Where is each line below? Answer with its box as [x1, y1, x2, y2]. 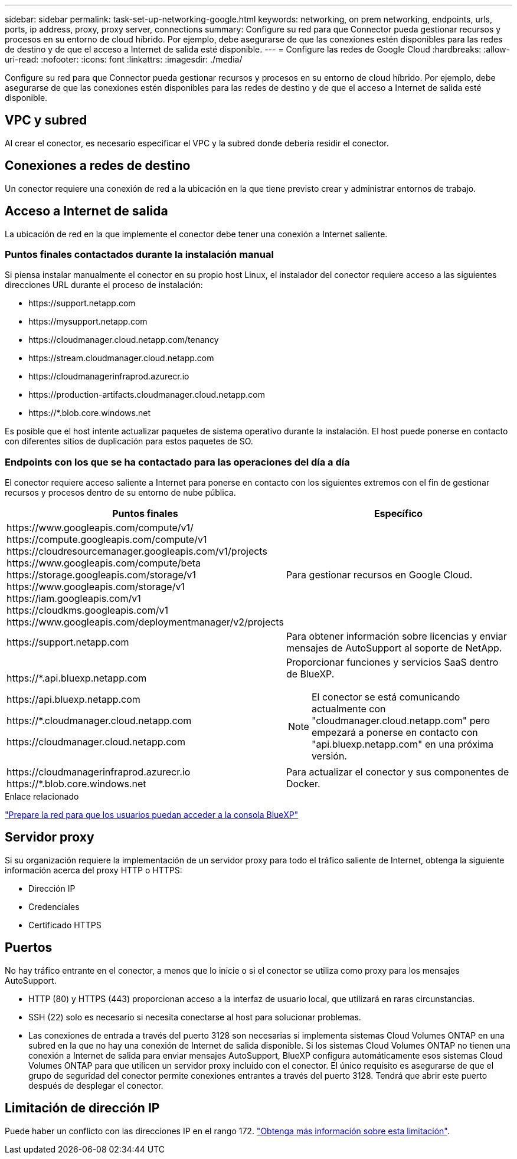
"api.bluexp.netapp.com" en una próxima [311, 738, 493, 751]
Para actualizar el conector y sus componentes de [286, 766, 509, 778]
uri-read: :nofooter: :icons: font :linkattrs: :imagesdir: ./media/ [5, 54, 243, 64]
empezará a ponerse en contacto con [311, 726, 478, 739]
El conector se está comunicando [311, 691, 460, 703]
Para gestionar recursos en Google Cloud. [286, 569, 473, 581]
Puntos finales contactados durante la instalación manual [5, 248, 274, 260]
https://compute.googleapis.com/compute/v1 [6, 533, 207, 546]
